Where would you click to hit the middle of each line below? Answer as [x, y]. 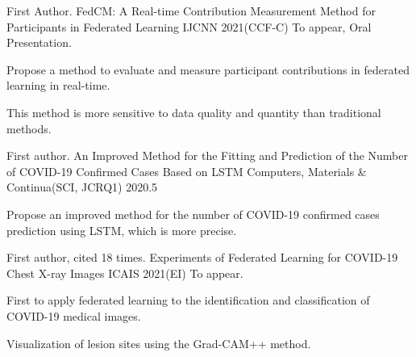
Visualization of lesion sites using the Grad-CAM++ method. [159, 343]
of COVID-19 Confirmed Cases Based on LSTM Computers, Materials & [187, 171]
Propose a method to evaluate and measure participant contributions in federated [208, 69]
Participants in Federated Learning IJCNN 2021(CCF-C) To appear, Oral [189, 26]
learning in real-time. [58, 85]
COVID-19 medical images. [74, 315]
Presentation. [39, 42]
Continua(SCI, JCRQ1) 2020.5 [82, 187]
